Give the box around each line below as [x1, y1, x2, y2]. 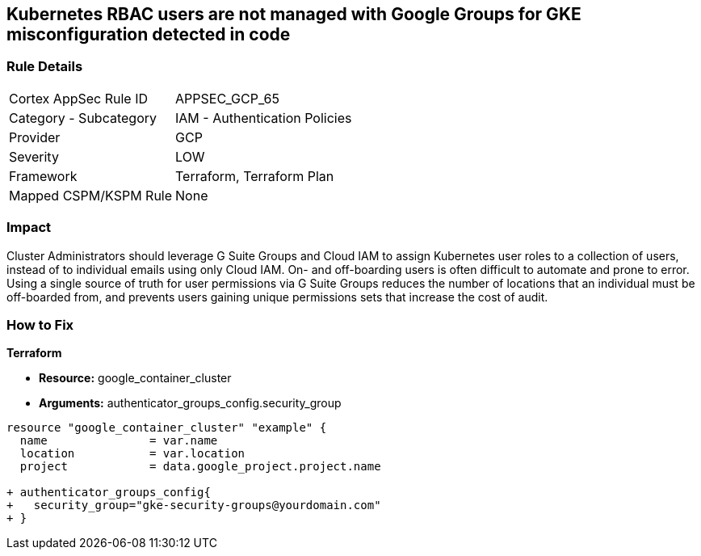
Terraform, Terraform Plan [175, 167, 334, 184]
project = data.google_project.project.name [19, 460, 381, 474]
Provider [9, 128, 61, 145]
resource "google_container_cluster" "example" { [6, 421, 327, 435]
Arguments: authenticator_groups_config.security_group [39, 396, 342, 411]
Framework [9, 167, 78, 184]
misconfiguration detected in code [6, 24, 291, 44]
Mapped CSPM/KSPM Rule [9, 187, 173, 204]
